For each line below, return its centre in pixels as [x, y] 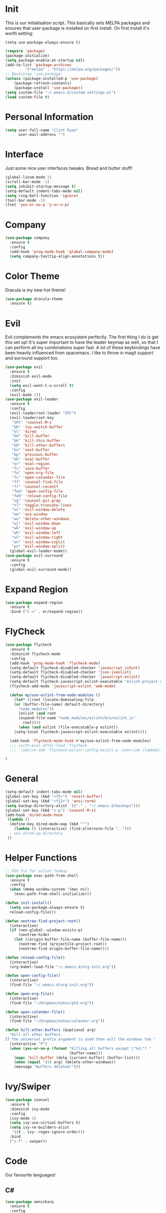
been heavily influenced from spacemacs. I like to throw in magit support [79, 353]
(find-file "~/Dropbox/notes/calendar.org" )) [57, 1021]
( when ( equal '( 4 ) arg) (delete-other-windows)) [65, 1062]
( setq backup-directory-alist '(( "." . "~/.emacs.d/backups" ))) [73, 806]
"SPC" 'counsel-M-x [32, 422]
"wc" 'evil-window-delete [38, 510]
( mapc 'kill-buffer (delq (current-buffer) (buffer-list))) [77, 1058]
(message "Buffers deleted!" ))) [47, 1067]
